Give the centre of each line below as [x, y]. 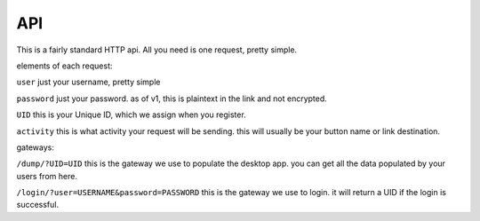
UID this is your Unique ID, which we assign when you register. [131, 114]
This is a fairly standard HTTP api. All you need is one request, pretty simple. [157, 50]
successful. [38, 205]
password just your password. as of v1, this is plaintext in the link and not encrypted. [172, 99]
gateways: [36, 147]
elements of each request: [64, 66]
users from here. [47, 176]
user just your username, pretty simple [88, 82]
